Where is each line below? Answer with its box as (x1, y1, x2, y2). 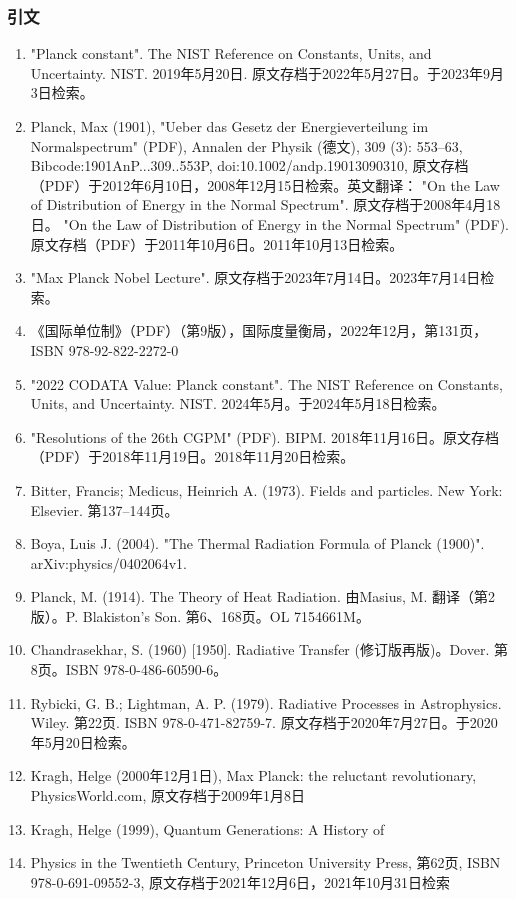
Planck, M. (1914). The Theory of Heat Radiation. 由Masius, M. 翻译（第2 (30, 586, 495, 607)
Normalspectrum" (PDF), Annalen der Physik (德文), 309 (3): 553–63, (30, 135, 463, 156)
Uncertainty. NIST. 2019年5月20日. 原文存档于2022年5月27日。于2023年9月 (30, 62, 505, 83)
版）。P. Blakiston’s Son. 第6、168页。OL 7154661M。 (30, 605, 370, 626)
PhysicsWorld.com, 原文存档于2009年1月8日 (30, 785, 305, 806)
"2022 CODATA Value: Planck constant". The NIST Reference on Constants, (30, 373, 503, 394)
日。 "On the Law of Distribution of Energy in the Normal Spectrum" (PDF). (30, 213, 509, 234)
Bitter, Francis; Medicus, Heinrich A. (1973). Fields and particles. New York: (30, 479, 503, 500)
